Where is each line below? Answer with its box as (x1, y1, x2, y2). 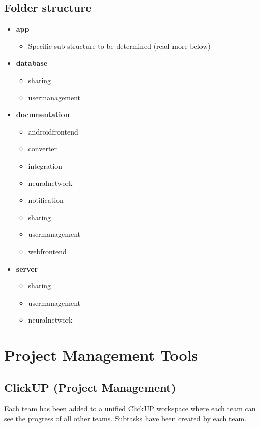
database (16, 58, 48, 68)
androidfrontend (28, 126, 78, 137)
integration (28, 160, 63, 171)
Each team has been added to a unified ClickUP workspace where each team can (4, 403, 256, 414)
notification (28, 195, 64, 205)
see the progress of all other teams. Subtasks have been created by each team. (4, 413, 247, 424)
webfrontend (28, 246, 67, 256)
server (16, 263, 38, 274)
